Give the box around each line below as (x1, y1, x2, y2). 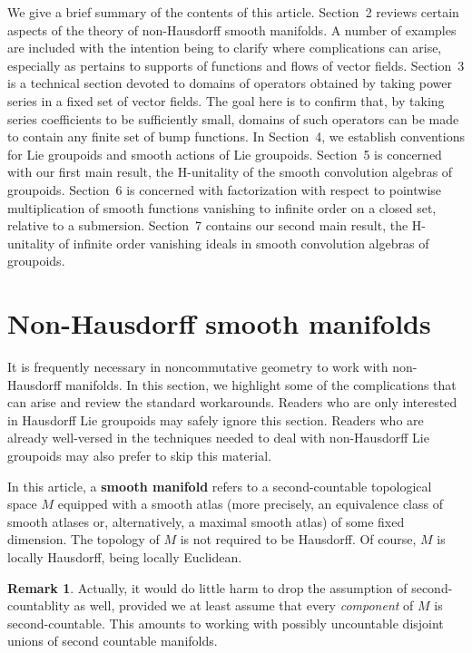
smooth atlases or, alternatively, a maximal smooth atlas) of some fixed (7, 512, 405, 531)
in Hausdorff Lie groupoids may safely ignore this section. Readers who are (7, 410, 424, 429)
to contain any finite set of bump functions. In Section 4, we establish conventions (7, 127, 465, 146)
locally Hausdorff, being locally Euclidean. (7, 547, 242, 566)
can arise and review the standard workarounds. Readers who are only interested (7, 393, 457, 412)
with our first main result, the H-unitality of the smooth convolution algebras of (7, 162, 453, 181)
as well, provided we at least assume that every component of (74, 596, 414, 615)
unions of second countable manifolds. (7, 631, 218, 650)
